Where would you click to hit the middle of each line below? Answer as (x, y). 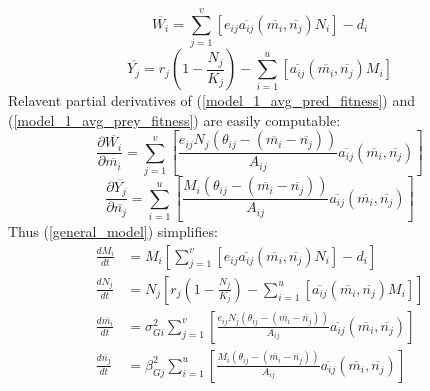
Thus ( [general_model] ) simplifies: (113, 231)
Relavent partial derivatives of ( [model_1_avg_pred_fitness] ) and (211, 100)
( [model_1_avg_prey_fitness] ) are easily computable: (174, 119)
